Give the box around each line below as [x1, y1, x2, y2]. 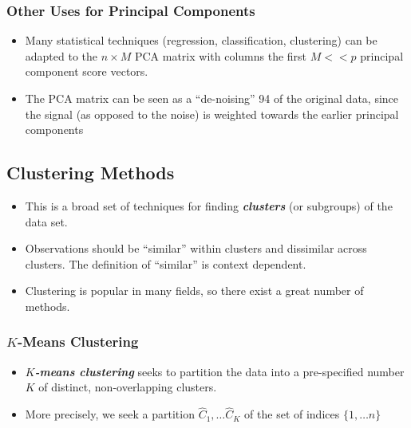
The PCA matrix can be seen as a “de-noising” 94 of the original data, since [25, 90, 399, 106]
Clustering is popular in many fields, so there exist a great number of [25, 282, 364, 299]
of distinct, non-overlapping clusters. [38, 379, 217, 395]
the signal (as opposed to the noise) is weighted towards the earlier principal [25, 105, 399, 122]
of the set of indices [244, 406, 340, 422]
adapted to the [25, 47, 98, 64]
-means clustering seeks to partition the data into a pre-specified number [34, 363, 405, 379]
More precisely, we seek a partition [25, 406, 195, 422]
